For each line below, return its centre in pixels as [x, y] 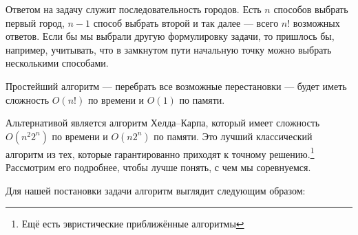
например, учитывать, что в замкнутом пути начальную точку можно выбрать [169, 49]
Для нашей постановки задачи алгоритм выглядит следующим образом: [156, 190]
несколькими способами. [57, 63]
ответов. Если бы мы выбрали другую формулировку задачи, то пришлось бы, [170, 36]
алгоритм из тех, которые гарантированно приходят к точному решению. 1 [160, 153]
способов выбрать [311, 9]
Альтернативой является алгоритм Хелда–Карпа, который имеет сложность [163, 123]
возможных [316, 22]
